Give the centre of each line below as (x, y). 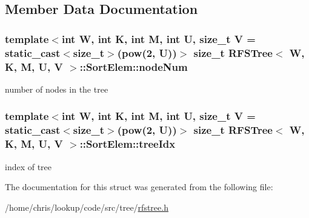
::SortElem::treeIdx (128, 144)
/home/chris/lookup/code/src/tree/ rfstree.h (87, 207)
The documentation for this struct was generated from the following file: (139, 187)
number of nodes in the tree (57, 89)
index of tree (28, 166)
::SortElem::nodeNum (134, 66)
